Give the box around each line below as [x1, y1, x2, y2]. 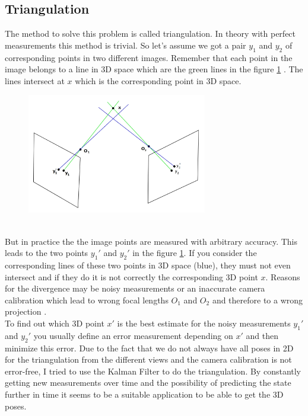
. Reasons [265, 270, 300, 283]
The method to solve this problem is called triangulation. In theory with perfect [5, 27, 296, 40]
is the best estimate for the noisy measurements [117, 317, 291, 329]
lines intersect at [5, 74, 65, 87]
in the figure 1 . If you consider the [132, 247, 257, 259]
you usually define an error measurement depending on [33, 329, 233, 341]
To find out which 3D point [5, 317, 104, 329]
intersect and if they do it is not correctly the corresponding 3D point [5, 270, 258, 283]
